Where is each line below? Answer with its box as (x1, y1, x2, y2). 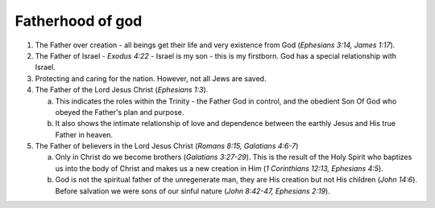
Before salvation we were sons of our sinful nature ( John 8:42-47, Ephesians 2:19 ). (55, 186, 330, 196)
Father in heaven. (55, 129, 113, 140)
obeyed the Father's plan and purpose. (55, 107, 184, 116)
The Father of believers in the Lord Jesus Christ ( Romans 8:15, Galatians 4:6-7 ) (35, 141, 299, 151)
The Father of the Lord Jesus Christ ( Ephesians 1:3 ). (35, 85, 209, 95)
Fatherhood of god (14, 12, 143, 30)
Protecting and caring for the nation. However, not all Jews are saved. (35, 73, 267, 84)
